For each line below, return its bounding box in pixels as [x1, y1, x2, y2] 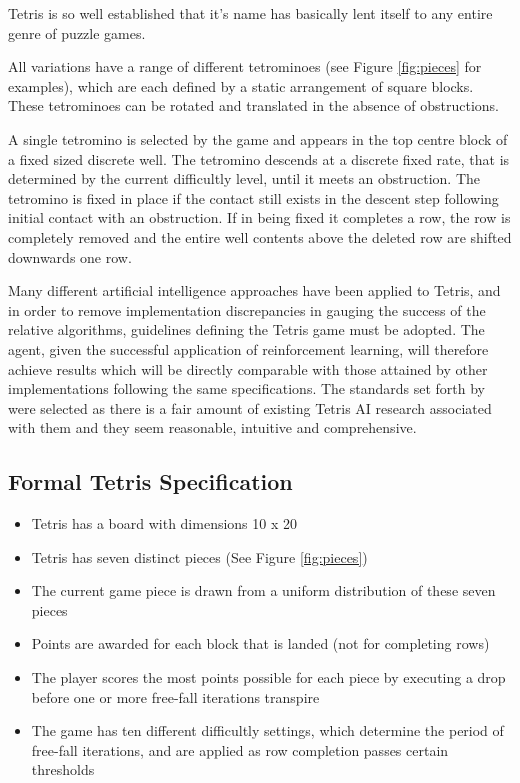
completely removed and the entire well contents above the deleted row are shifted [8, 226, 512, 247]
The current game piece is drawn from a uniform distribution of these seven [31, 580, 496, 601]
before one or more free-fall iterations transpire [31, 686, 320, 707]
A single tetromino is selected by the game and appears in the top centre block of [8, 128, 508, 149]
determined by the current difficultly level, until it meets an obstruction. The [8, 168, 481, 189]
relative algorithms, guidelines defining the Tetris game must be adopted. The [8, 319, 485, 340]
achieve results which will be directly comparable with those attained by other [8, 358, 488, 379]
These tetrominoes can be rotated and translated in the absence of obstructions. [8, 95, 499, 116]
